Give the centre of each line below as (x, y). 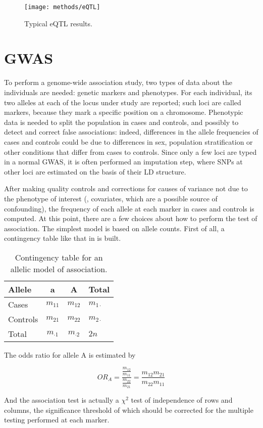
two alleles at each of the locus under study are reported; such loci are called (123, 102)
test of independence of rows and (182, 400)
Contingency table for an (59, 257)
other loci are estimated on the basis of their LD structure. (95, 171)
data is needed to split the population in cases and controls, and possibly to (121, 122)
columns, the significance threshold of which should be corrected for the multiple (129, 410)
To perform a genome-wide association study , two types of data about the (118, 82)
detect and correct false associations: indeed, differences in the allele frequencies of (131, 132)
